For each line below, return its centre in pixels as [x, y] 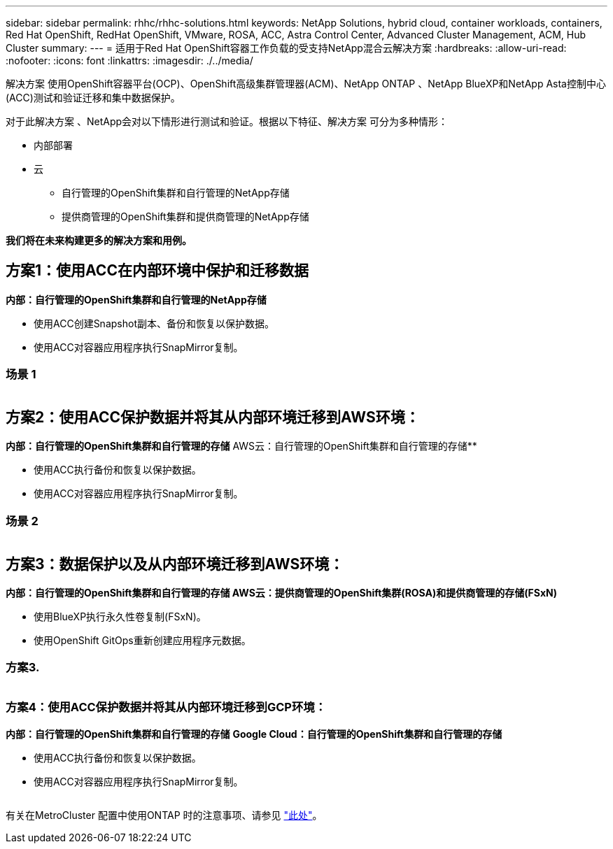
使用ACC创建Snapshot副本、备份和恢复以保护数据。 [154, 323]
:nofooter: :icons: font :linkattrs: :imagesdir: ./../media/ [129, 60]
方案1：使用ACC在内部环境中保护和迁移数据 [157, 271]
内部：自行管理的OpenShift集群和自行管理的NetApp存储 [136, 299]
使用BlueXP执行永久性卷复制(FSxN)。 [120, 617]
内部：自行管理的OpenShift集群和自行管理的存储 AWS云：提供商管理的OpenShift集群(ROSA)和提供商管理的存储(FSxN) [282, 593]
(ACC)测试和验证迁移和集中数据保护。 [93, 98]
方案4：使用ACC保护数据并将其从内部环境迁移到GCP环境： [166, 707]
